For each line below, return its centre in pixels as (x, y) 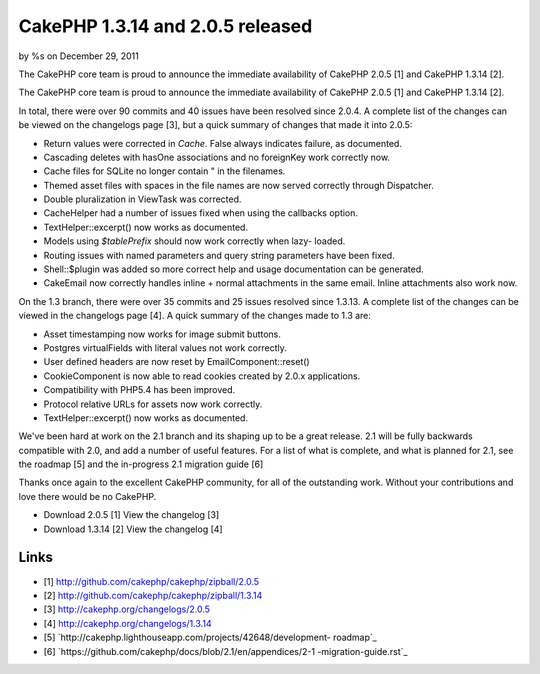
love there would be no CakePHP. (87, 496)
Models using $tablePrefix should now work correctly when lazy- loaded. (194, 241)
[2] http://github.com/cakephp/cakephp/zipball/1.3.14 (153, 595)
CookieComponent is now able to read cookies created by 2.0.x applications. (202, 376)
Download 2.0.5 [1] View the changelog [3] (131, 515)
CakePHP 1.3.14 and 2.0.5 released (165, 26)
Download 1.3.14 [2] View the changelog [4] (133, 529)
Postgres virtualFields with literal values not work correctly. (165, 347)
